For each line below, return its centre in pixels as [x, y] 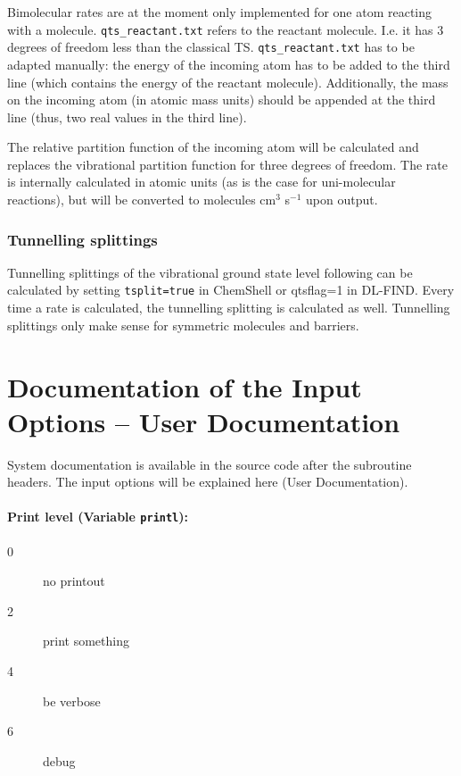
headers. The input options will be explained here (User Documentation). [208, 482]
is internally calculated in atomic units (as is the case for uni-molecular [202, 182]
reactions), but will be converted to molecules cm [142, 200]
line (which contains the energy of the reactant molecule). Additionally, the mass [228, 82]
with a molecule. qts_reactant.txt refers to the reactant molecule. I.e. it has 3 [226, 29]
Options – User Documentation [204, 421]
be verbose [72, 701]
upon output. [342, 200]
